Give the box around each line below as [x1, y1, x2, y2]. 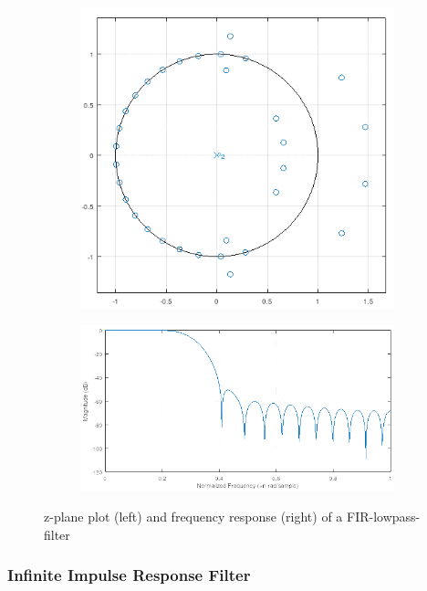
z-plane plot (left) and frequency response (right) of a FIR [44, 506, 370, 525]
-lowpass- [369, 506, 421, 525]
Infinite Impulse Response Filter [7, 564, 251, 586]
